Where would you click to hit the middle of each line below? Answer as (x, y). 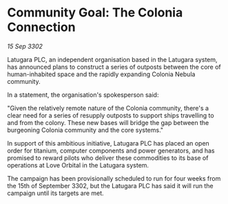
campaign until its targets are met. (56, 193)
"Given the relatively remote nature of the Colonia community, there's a (108, 108)
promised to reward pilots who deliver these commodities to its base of (108, 158)
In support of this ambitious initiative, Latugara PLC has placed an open (108, 143)
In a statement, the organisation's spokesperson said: (83, 95)
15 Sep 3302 (25, 46)
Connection (41, 27)
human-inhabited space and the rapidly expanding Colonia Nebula (101, 74)
